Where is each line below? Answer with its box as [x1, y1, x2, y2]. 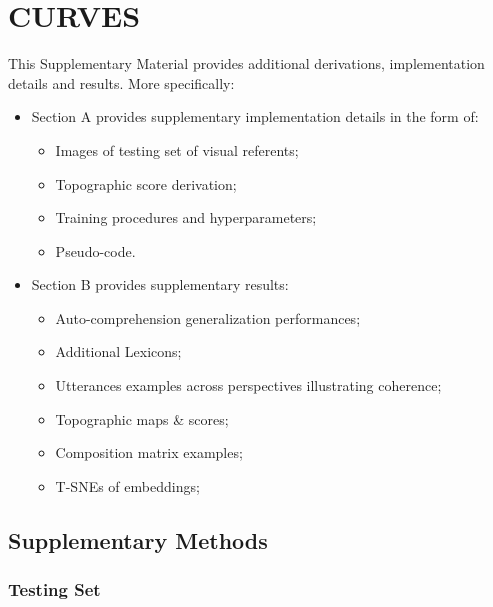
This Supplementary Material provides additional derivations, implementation [8, 53, 485, 74]
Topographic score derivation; [55, 173, 237, 194]
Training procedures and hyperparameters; [55, 207, 317, 228]
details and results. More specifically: [8, 72, 235, 93]
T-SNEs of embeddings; [55, 475, 200, 496]
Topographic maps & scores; [55, 408, 229, 429]
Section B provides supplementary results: [31, 274, 289, 295]
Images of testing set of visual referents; [55, 139, 299, 160]
